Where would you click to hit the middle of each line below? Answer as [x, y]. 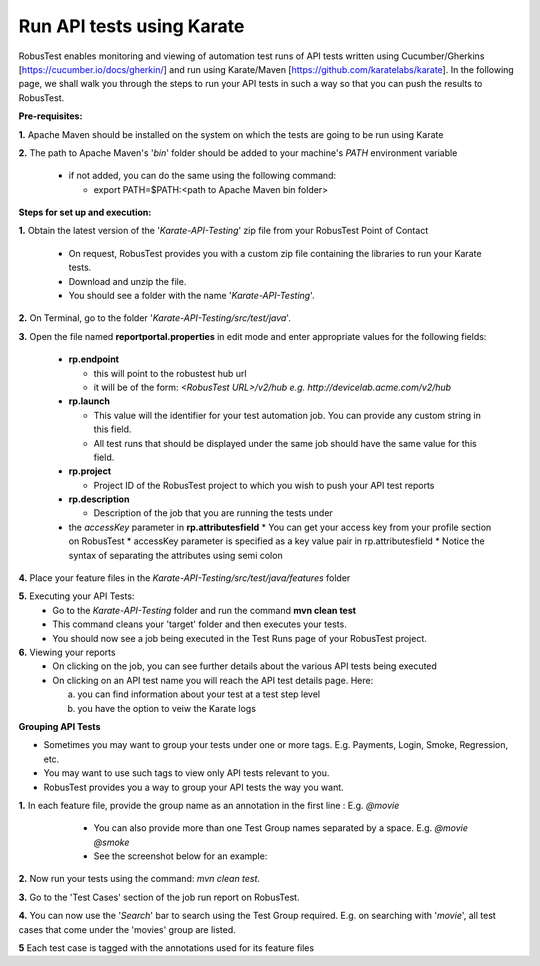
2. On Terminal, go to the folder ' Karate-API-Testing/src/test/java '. [155, 318]
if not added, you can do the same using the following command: [202, 176]
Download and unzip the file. [127, 281]
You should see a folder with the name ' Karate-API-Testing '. [191, 296]
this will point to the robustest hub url [170, 373]
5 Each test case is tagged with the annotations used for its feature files [166, 948]
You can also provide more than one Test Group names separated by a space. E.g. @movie [281, 828]
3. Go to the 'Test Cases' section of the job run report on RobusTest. [159, 897]
